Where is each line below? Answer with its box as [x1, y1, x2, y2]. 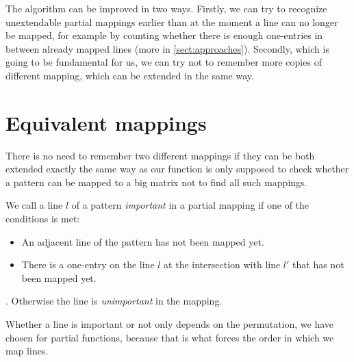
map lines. [5, 344, 49, 358]
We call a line [5, 198, 63, 212]
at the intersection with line [164, 257, 281, 272]
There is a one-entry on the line [21, 257, 155, 272]
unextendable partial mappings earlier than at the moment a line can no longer [5, 14, 338, 29]
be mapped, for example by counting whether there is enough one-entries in [5, 28, 323, 42]
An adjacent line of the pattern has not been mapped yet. [21, 234, 264, 248]
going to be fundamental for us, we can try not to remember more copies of [5, 55, 322, 69]
